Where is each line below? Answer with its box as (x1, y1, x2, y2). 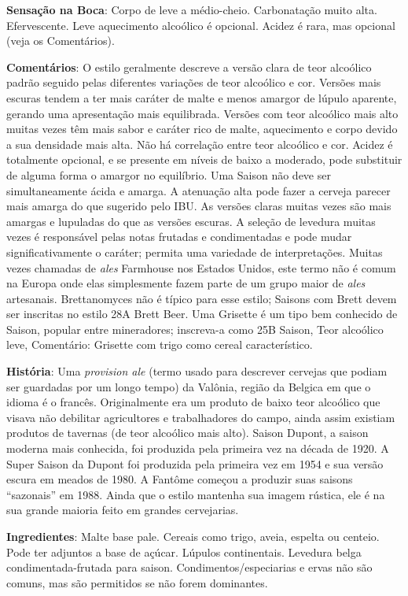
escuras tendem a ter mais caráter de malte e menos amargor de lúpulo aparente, (6, 89, 397, 106)
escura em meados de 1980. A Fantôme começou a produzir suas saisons (6, 471, 353, 487)
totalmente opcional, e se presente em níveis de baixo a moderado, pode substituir (6, 151, 402, 168)
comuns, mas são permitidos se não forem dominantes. (6, 574, 268, 590)
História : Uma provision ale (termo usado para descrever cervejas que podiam (6, 363, 388, 379)
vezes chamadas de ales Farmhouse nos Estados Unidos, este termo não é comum (6, 259, 396, 276)
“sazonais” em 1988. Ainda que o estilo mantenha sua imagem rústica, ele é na (6, 486, 385, 502)
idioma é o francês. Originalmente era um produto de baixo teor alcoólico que (6, 394, 380, 410)
